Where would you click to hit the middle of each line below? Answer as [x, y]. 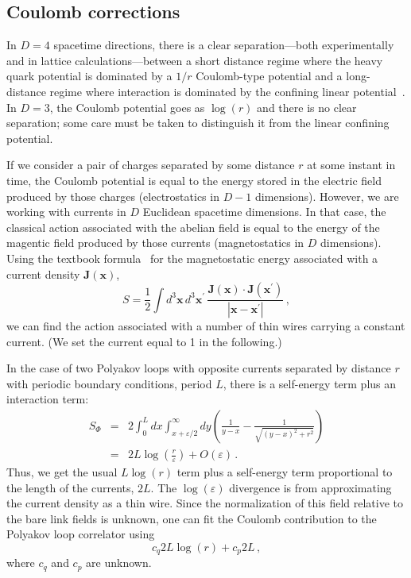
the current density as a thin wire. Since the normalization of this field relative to [205, 503]
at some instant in [351, 165]
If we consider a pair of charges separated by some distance [151, 165]
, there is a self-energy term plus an [310, 383]
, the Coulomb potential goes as [127, 107]
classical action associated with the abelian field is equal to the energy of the [193, 227]
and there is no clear [307, 107]
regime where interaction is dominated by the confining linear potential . [227, 91]
